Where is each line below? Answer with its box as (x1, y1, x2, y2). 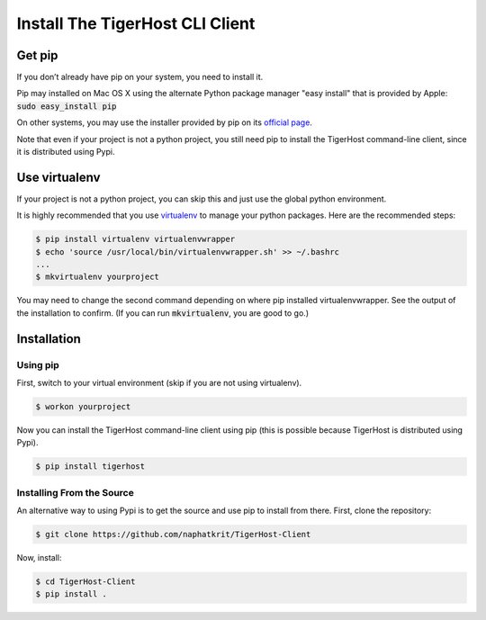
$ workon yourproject (35, 401, 131, 411)
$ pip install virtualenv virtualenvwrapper (35, 234, 236, 245)
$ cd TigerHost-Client (35, 577, 136, 587)
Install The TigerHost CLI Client (16, 13, 256, 33)
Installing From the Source (16, 486, 134, 499)
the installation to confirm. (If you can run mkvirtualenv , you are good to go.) (16, 307, 310, 319)
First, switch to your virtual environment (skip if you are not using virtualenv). (16, 378, 302, 388)
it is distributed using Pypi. (16, 147, 115, 157)
